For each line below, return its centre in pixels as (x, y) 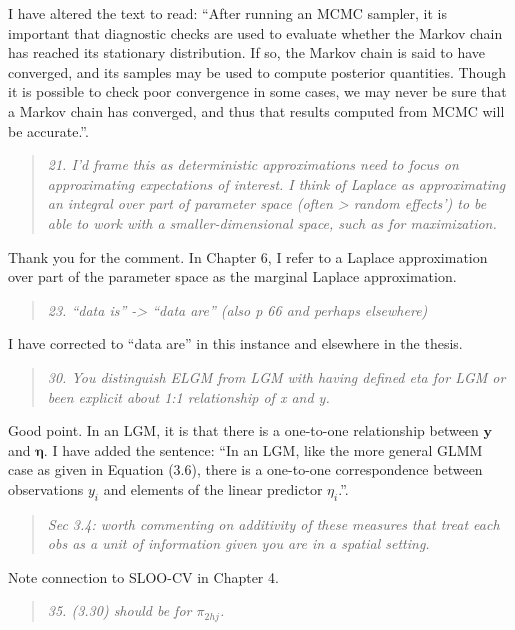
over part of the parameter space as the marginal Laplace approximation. (232, 276)
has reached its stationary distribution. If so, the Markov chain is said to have (247, 52)
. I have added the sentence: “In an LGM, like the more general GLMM (263, 449)
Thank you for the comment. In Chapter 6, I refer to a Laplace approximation (248, 256)
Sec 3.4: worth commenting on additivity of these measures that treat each (273, 523)
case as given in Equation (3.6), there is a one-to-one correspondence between (245, 469)
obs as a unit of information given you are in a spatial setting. (238, 543)
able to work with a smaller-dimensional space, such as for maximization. (272, 222)
